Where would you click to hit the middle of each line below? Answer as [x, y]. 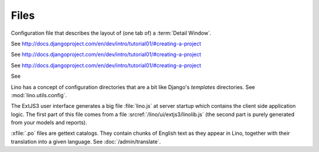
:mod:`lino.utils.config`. [39, 95]
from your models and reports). [49, 123]
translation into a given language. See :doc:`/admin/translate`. [86, 141]
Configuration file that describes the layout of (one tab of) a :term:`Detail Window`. [111, 33]
